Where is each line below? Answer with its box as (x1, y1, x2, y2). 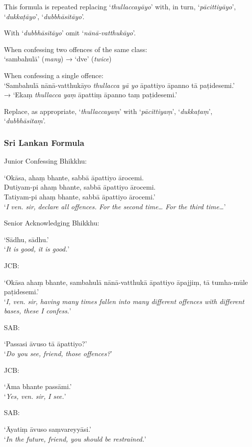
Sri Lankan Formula (4, 136, 84, 148)
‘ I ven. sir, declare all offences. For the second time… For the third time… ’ (4, 201, 226, 211)
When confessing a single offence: (4, 70, 103, 80)
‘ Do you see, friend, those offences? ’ (4, 348, 112, 359)
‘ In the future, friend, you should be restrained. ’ (4, 433, 147, 444)
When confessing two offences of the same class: (4, 44, 148, 54)
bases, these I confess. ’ (4, 306, 72, 316)
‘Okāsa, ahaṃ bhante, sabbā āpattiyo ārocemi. (4, 172, 144, 182)
